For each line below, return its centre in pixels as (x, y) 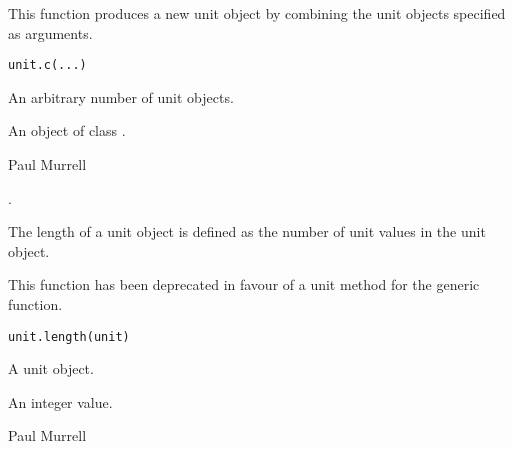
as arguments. (50, 32)
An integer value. (60, 401)
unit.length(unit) (69, 336)
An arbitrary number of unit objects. (121, 96)
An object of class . (67, 130)
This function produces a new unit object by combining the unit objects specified (257, 13)
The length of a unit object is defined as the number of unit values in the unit (247, 231)
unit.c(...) (47, 65)
